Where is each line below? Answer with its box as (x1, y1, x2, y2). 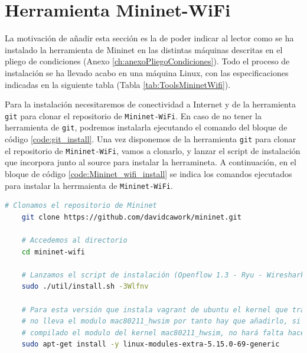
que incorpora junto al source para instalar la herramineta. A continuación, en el (5, 156, 296, 168)
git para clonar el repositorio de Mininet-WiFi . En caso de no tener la (5, 109, 262, 122)
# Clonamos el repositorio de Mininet (5, 201, 157, 210)
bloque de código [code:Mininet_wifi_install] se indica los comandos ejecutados (5, 167, 292, 179)
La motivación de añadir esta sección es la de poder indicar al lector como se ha (5, 32, 294, 44)
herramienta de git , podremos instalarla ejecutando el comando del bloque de (5, 121, 288, 133)
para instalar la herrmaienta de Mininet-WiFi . (5, 179, 173, 191)
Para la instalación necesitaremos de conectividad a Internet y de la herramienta (5, 98, 296, 110)
